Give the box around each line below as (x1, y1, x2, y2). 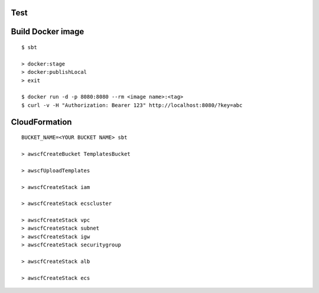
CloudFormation (11, 117, 72, 127)
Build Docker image (11, 27, 84, 37)
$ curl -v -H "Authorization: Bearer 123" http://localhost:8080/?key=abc (21, 102, 243, 109)
